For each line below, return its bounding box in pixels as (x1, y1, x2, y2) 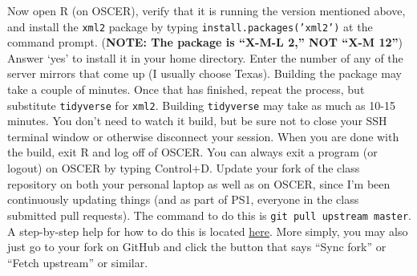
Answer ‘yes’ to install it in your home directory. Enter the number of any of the (7, 49, 403, 66)
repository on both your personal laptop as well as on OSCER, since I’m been (7, 175, 391, 192)
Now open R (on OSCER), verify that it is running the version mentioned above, (7, 2, 406, 18)
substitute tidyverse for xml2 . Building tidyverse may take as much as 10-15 (7, 96, 395, 113)
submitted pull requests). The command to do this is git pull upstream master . (7, 206, 411, 223)
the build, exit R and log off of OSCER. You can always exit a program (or (7, 144, 378, 160)
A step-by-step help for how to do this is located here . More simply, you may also (7, 222, 408, 239)
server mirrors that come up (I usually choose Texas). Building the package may (7, 65, 402, 82)
